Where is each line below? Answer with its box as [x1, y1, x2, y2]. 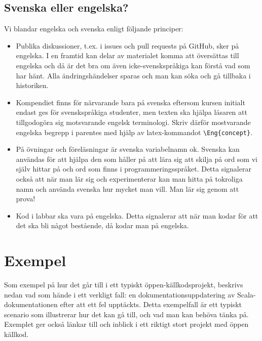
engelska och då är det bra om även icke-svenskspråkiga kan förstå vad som [16, 60, 250, 70]
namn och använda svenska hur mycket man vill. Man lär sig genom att [16, 183, 239, 194]
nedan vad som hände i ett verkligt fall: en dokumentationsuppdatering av [4, 289, 235, 300]
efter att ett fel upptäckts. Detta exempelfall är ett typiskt [60, 299, 242, 310]
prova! [16, 193, 35, 204]
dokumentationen [4, 299, 58, 310]
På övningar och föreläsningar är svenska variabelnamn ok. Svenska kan [16, 144, 240, 154]
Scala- [237, 289, 256, 300]
